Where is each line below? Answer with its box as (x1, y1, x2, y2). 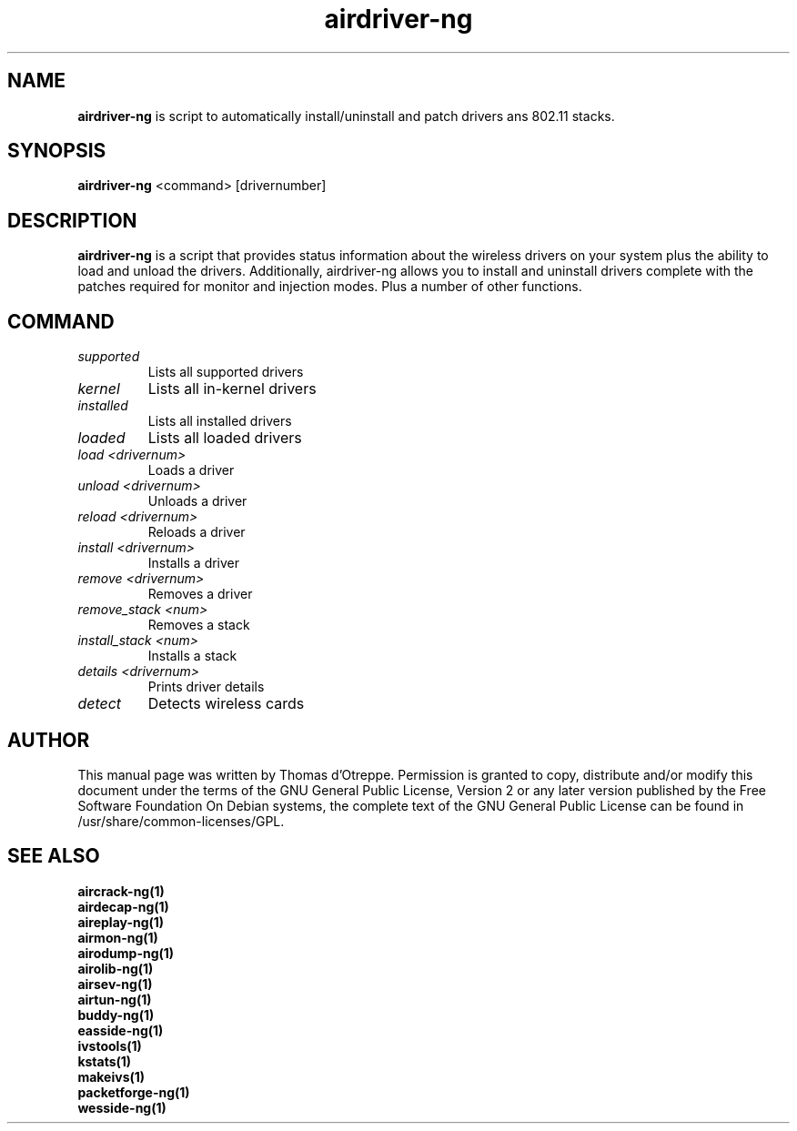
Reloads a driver (147, 524, 246, 540)
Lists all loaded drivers (147, 429, 302, 448)
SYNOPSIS (7, 139, 106, 163)
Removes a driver (147, 586, 253, 602)
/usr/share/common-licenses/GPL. (77, 813, 285, 829)
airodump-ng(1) (77, 944, 175, 961)
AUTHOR (7, 728, 90, 752)
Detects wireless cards (147, 694, 305, 713)
